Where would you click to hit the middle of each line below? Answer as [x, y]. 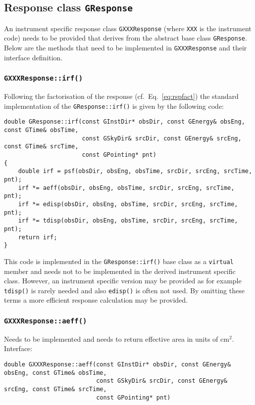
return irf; [38, 237]
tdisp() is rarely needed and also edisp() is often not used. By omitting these [124, 290]
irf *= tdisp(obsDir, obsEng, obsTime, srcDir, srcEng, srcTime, [128, 221]
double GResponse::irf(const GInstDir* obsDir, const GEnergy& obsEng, [125, 122]
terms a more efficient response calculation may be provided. [96, 300]
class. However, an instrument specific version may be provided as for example [123, 281]
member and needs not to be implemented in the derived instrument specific [120, 271]
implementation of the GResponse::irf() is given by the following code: [114, 106]
